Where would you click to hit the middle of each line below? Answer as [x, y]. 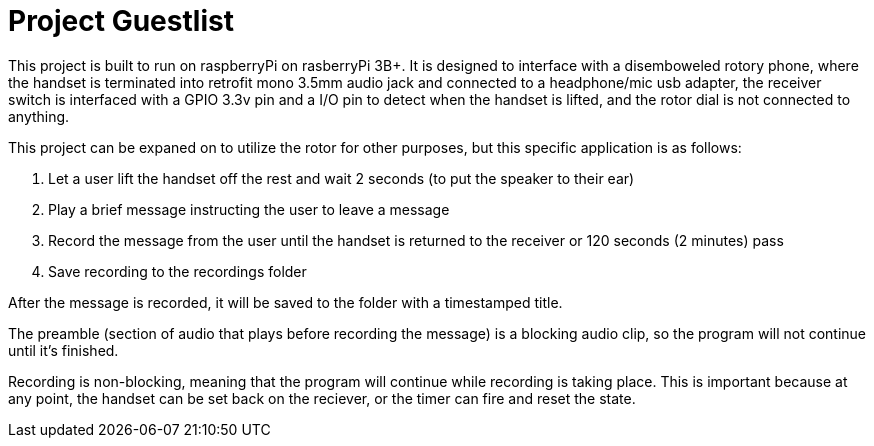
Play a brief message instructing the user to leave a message [249, 209]
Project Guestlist [121, 21]
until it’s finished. [63, 350]
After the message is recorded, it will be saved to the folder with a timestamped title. [285, 302]
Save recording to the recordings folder [177, 271]
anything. [39, 116]
